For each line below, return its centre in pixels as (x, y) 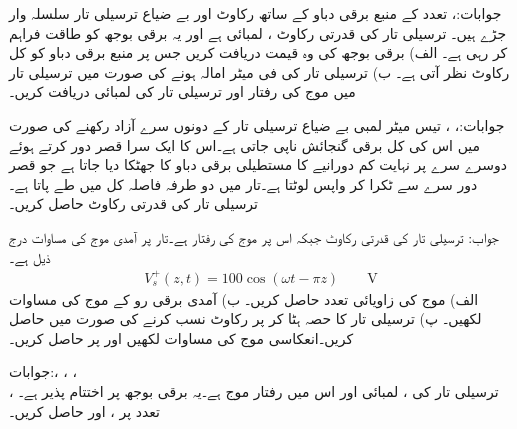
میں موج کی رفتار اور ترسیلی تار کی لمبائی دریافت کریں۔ (182, 91)
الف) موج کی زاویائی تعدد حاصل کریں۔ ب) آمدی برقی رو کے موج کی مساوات (244, 298)
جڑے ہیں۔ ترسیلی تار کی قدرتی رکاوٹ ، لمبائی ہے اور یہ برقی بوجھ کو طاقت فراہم (258, 32)
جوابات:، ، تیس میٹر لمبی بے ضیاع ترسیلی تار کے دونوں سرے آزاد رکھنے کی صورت (257, 124)
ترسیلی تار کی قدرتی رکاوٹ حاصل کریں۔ (133, 203)
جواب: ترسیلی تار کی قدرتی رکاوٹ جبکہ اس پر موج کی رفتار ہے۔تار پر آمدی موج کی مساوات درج (254, 236)
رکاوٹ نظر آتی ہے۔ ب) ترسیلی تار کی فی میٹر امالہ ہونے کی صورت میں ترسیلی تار (259, 71)
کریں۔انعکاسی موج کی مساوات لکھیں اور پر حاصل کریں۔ (181, 337)
